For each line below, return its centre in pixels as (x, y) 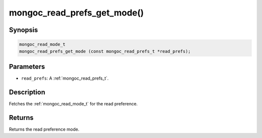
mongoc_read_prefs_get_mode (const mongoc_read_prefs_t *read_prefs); (105, 51)
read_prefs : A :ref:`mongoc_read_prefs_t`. (65, 78)
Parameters (27, 66)
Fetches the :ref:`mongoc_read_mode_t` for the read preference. (73, 103)
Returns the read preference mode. (44, 129)
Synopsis (24, 30)
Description (27, 92)
